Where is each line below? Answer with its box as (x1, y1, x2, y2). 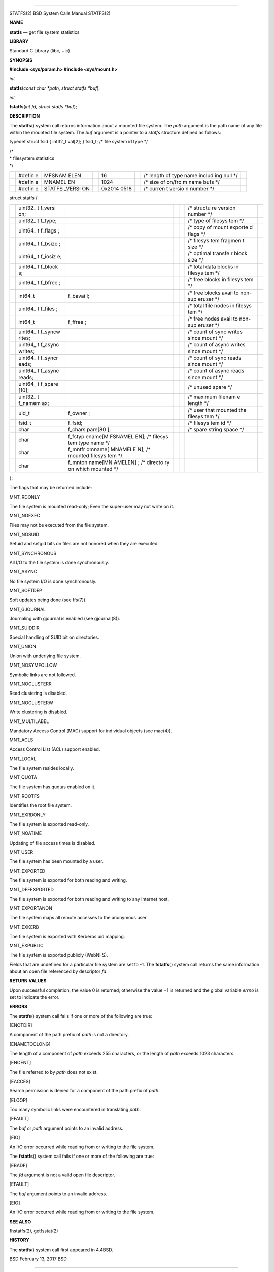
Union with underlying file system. (9, 653, 81, 659)
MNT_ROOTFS (9, 793, 40, 799)
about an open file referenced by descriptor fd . (9, 968, 108, 974)
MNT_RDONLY (9, 494, 40, 500)
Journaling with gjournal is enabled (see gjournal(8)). (9, 616, 121, 622)
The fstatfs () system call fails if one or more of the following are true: (9, 1153, 154, 1159)
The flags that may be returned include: (9, 484, 92, 490)
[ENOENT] (9, 1060, 31, 1066)
